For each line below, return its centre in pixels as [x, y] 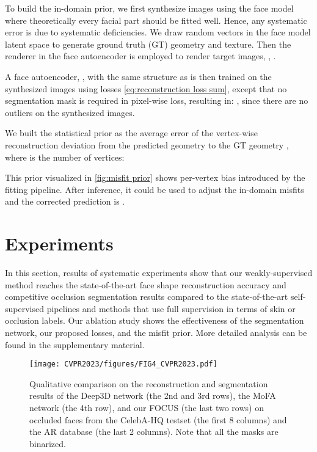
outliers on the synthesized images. [70, 112]
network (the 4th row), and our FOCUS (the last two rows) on [147, 408]
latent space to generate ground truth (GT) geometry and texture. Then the [148, 44]
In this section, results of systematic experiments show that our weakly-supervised [159, 273]
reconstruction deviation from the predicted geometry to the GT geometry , [147, 144]
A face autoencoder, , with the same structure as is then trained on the [138, 76]
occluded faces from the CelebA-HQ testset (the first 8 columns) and [158, 419]
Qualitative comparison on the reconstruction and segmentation [149, 383]
